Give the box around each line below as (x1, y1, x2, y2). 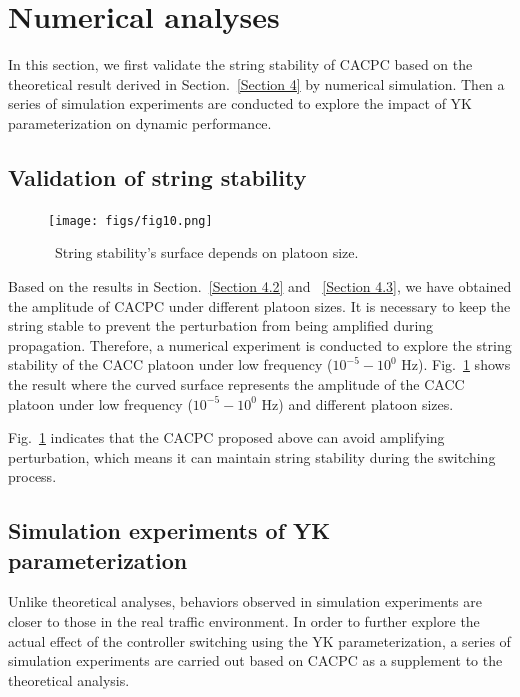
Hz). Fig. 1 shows (401, 354, 511, 375)
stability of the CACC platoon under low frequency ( (8, 354, 333, 375)
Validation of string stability (8, 161, 307, 192)
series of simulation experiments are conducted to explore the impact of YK (8, 93, 472, 114)
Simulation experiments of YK (8, 515, 331, 546)
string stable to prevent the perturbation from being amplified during (8, 315, 434, 336)
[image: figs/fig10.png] (48, 213, 213, 228)
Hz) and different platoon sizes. (261, 393, 454, 414)
